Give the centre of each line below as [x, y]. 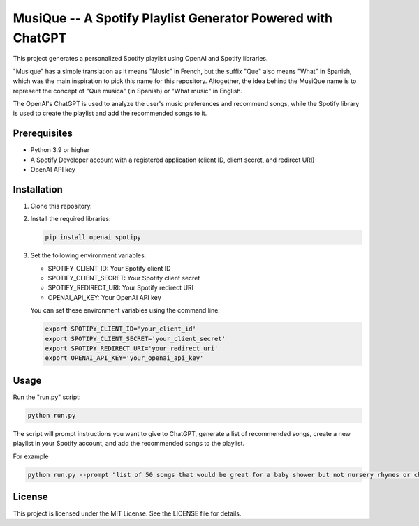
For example [31, 456]
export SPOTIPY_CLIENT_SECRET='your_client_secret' [135, 339]
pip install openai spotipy [93, 238]
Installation [38, 189]
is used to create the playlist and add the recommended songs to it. [110, 113]
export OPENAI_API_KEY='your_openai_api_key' [124, 358]
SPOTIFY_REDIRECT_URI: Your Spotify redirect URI [121, 288]
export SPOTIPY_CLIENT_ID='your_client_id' [121, 329]
